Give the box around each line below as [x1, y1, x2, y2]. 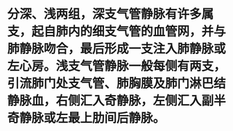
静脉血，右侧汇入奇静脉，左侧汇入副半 [7, 93, 227, 109]
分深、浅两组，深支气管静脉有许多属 [7, 6, 214, 22]
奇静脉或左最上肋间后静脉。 [7, 110, 166, 126]
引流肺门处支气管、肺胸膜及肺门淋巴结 [7, 76, 227, 91]
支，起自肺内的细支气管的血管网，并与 [7, 24, 227, 40]
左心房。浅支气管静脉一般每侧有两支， [7, 58, 227, 74]
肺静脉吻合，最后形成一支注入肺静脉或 [7, 41, 227, 57]
